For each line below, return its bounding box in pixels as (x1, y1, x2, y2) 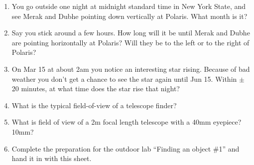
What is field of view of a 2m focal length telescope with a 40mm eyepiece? (11, 117, 242, 127)
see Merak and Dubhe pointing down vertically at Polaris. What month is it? (11, 10, 248, 21)
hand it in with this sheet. (11, 153, 92, 164)
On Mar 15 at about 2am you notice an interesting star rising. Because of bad (11, 63, 250, 74)
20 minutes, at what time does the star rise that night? (11, 83, 180, 94)
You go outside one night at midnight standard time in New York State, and (11, 1, 246, 11)
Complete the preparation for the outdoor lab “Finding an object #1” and (11, 143, 240, 154)
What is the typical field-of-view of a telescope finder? (11, 100, 177, 110)
